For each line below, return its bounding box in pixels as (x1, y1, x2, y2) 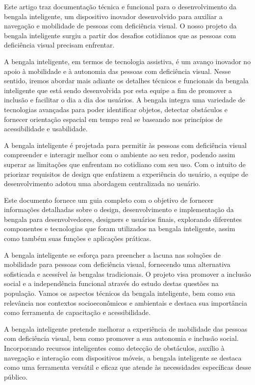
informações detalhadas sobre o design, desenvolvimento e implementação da (4, 204, 234, 215)
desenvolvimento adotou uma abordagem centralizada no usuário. (4, 178, 201, 189)
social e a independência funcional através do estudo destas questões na (4, 278, 219, 289)
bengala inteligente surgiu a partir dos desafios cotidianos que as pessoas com (4, 30, 236, 40)
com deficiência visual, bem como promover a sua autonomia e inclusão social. (4, 333, 239, 343)
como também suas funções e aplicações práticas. (4, 233, 152, 243)
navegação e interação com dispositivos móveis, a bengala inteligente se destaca (4, 352, 242, 362)
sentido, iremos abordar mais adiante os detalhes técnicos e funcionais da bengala (4, 75, 249, 86)
